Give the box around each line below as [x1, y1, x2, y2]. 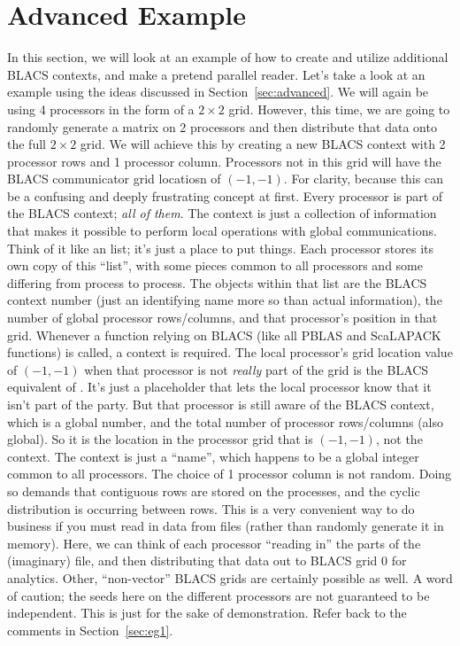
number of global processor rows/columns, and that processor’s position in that [7, 308, 438, 327]
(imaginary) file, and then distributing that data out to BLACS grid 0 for [7, 551, 407, 570]
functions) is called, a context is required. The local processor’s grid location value [7, 343, 453, 362]
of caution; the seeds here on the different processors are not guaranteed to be [7, 586, 430, 604]
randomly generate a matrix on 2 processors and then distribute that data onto [7, 117, 437, 136]
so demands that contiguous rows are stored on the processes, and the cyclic [7, 481, 420, 500]
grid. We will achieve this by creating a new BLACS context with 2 [80, 135, 446, 153]
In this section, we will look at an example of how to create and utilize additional [7, 48, 448, 66]
